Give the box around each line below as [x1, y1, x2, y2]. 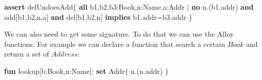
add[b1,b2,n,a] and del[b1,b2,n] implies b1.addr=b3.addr [4, 11, 187, 22]
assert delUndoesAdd [4, 2, 73, 12]
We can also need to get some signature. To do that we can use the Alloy [4, 29, 234, 39]
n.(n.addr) [130, 65, 163, 76]
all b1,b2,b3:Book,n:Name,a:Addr [78, 2, 185, 12]
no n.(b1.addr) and [191, 2, 254, 12]
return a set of [4, 48, 49, 59]
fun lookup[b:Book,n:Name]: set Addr [4, 65, 125, 76]
